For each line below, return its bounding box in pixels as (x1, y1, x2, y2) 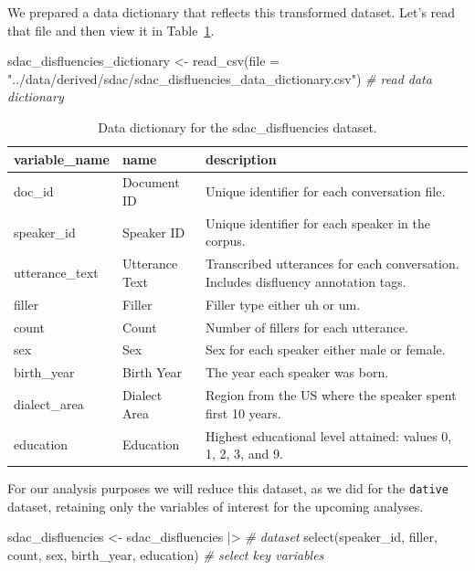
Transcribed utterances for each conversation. (205, 254, 459, 273)
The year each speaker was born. (205, 363, 389, 382)
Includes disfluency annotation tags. (205, 271, 406, 291)
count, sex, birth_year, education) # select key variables (7, 545, 324, 565)
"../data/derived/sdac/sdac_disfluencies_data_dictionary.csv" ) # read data (7, 69, 432, 88)
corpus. (205, 231, 246, 250)
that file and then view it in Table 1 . (7, 20, 215, 39)
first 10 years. (205, 403, 281, 422)
